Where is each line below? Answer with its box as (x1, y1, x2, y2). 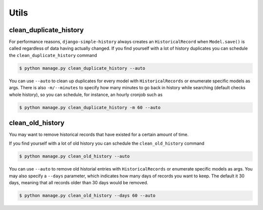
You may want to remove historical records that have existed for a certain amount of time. (9, 132, 189, 137)
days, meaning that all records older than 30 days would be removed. (9, 180, 149, 186)
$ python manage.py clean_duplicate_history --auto (19, 65, 146, 71)
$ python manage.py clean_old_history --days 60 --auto (19, 193, 156, 198)
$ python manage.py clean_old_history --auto (19, 153, 130, 159)
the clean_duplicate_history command (9, 52, 97, 58)
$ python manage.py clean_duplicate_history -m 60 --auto (19, 105, 161, 110)
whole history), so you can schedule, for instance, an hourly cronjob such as (9, 92, 163, 97)
